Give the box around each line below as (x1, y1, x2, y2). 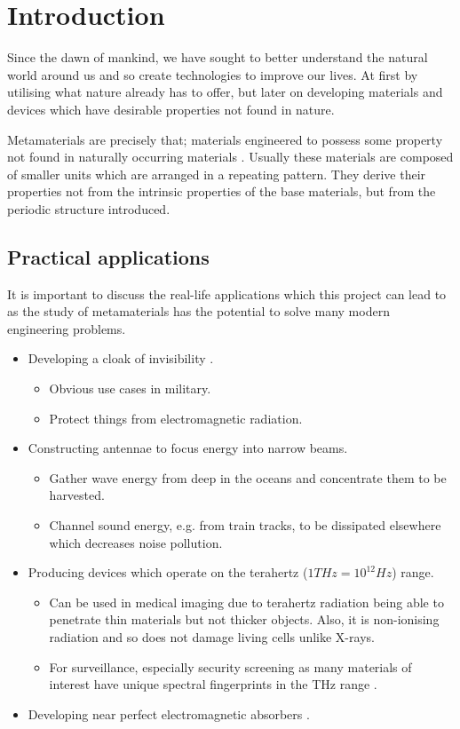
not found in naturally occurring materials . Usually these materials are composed (7, 147, 454, 166)
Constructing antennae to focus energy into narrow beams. (28, 439, 348, 457)
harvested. (49, 486, 105, 504)
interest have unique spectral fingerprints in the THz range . (49, 675, 377, 693)
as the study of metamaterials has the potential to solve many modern (7, 302, 390, 321)
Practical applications (7, 242, 210, 270)
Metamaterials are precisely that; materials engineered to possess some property (7, 130, 443, 148)
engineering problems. (7, 319, 126, 337)
